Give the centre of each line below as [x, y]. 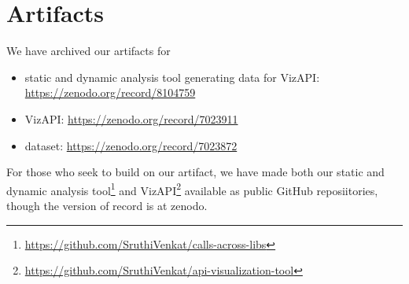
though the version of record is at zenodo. [107, 205]
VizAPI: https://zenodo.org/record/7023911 [131, 118]
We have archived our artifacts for [88, 51]
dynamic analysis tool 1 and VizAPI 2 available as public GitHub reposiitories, [192, 189]
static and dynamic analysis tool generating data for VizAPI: [172, 77]
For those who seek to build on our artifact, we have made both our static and [195, 172]
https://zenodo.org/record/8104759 [110, 92]
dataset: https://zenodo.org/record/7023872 [131, 145]
